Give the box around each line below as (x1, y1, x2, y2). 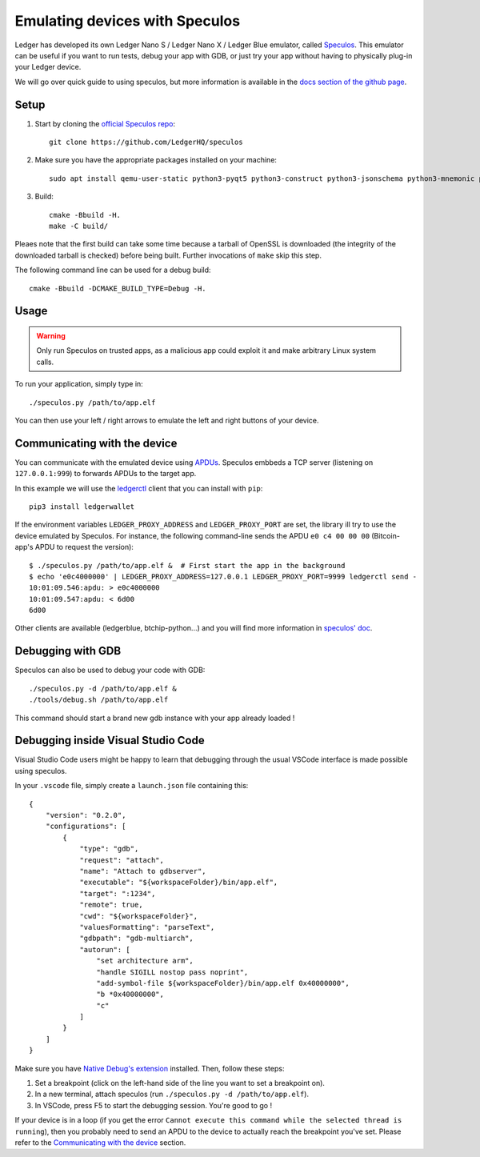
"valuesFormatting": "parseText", (79, 923, 215, 931)
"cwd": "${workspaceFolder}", (79, 911, 198, 920)
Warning (36, 330, 66, 340)
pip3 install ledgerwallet (29, 502, 135, 511)
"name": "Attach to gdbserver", (79, 867, 207, 875)
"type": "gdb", (79, 844, 139, 854)
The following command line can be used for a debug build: (14, 265, 211, 275)
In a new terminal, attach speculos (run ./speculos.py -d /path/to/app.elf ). (34, 1089, 310, 1099)
